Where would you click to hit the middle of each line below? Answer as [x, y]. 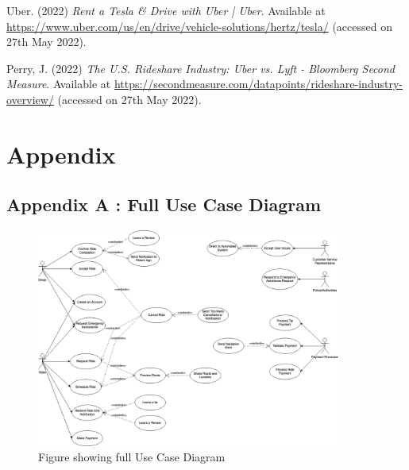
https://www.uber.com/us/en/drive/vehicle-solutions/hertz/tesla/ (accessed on [199, 26]
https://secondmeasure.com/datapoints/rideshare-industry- [258, 84]
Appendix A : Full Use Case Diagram [164, 204]
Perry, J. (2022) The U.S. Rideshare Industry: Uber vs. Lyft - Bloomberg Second [201, 68]
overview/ [30, 99]
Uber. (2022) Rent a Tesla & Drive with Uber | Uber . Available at [166, 10]
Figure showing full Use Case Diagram [132, 457]
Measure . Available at [59, 84]
